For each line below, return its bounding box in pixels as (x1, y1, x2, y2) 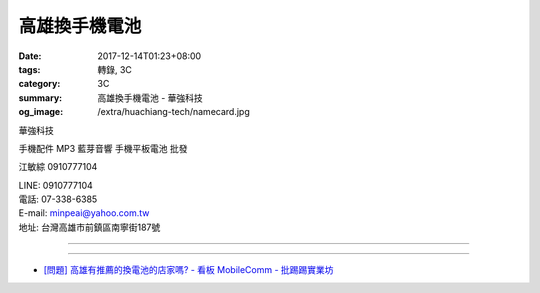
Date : (18, 50, 42, 62)
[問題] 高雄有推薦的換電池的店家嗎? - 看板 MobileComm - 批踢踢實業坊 (43, 264, 334, 276)
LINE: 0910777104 (18, 179, 94, 191)
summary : (18, 91, 63, 104)
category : (18, 78, 61, 90)
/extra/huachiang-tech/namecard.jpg (97, 106, 250, 118)
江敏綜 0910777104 (18, 161, 98, 173)
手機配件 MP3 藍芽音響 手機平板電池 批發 (18, 142, 188, 154)
